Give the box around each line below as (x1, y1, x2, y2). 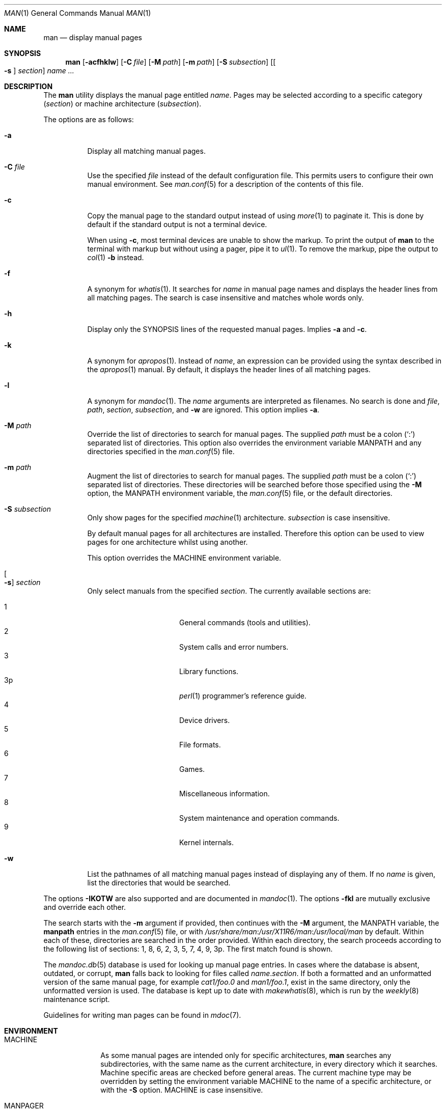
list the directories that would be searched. (87, 878, 231, 887)
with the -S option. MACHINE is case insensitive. (100, 1086, 263, 1094)
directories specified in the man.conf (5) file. (87, 447, 235, 456)
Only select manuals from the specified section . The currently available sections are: (87, 587, 371, 595)
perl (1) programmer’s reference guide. (179, 691, 306, 700)
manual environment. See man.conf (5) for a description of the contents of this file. (87, 180, 364, 188)
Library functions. (179, 667, 239, 676)
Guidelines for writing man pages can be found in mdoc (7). (43, 1011, 241, 1019)
